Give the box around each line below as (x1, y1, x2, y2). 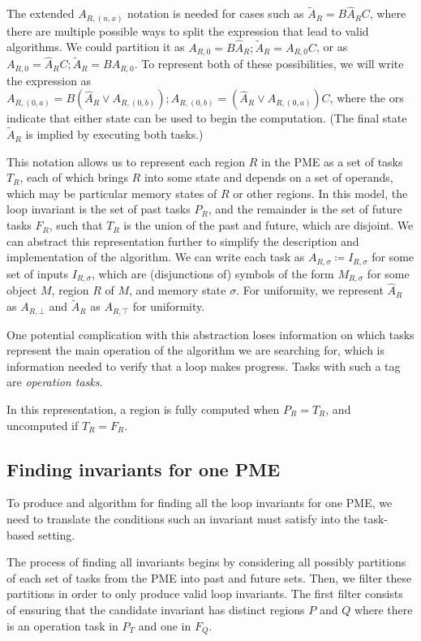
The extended (6, 5, 75, 22)
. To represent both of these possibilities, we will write (134, 55, 404, 72)
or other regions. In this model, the (233, 184, 408, 201)
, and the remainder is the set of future (208, 200, 402, 217)
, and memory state (129, 282, 226, 299)
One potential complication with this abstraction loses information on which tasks (6, 325, 415, 342)
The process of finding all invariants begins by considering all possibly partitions (6, 553, 406, 570)
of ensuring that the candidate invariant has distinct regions (6, 600, 305, 617)
